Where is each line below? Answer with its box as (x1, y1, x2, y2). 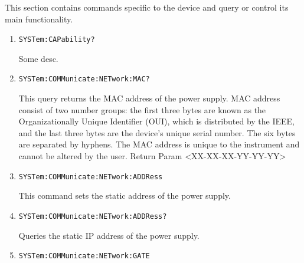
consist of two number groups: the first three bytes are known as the (18, 103, 266, 116)
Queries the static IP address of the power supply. (18, 229, 200, 241)
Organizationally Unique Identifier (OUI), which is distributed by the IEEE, (18, 115, 295, 127)
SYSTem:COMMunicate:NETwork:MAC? (18, 75, 150, 84)
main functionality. (5, 12, 73, 25)
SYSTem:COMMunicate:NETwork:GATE (18, 252, 150, 261)
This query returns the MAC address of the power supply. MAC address (18, 92, 280, 104)
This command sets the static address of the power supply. (18, 189, 231, 202)
